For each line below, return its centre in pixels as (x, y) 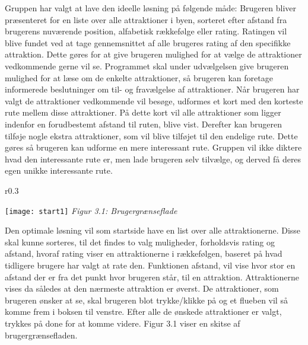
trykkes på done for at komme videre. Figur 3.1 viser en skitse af (123, 323)
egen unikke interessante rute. (59, 170)
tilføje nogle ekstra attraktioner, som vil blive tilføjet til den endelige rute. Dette (151, 135)
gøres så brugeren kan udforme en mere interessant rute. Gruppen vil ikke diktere (153, 147)
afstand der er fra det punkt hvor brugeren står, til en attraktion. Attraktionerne (152, 277)
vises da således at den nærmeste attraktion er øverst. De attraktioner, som (142, 288)
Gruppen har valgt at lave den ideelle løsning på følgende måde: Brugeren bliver (150, 8)
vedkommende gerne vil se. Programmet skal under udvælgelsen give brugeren (147, 66)
